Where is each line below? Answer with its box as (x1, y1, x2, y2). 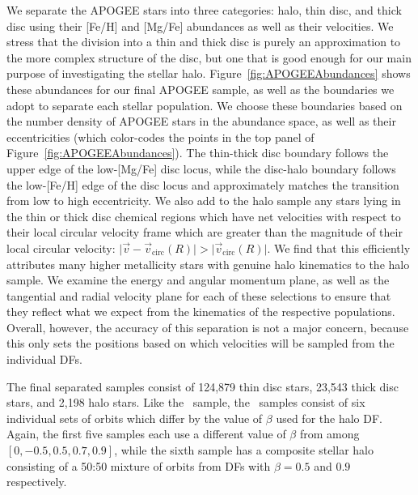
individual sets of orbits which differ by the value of (6, 409, 263, 426)
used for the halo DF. (276, 409, 382, 426)
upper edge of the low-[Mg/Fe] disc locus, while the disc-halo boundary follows (6, 160, 396, 177)
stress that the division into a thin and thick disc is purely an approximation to (6, 33, 401, 50)
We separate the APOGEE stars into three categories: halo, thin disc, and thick (6, 2, 402, 18)
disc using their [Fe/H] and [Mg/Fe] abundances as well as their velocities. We (6, 17, 394, 34)
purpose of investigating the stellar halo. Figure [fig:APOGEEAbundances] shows (6, 65, 411, 82)
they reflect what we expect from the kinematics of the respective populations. (6, 303, 395, 320)
